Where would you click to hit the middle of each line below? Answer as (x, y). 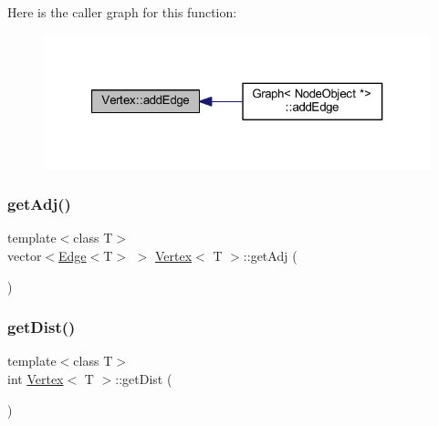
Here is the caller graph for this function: (122, 12)
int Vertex (36, 379)
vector (25, 256)
